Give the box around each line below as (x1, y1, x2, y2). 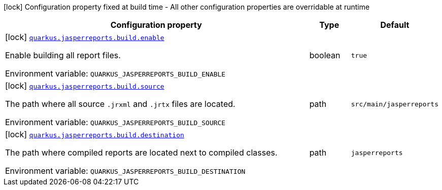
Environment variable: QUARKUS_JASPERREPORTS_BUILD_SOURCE (5, 117, 226, 127)
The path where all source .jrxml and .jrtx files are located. (5, 99, 235, 109)
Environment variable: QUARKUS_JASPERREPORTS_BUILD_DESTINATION (5, 166, 246, 176)
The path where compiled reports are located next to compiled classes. (5, 147, 278, 158)
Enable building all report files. (5, 50, 121, 60)
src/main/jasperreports (351, 100, 438, 108)
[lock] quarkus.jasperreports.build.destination (5, 129, 184, 139)
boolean (309, 50, 341, 60)
